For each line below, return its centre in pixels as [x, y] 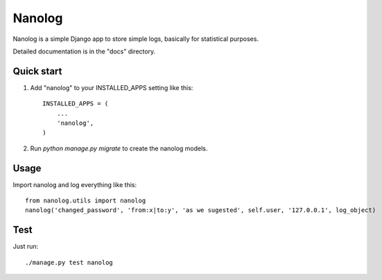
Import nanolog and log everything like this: [75, 184]
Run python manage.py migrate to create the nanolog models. [119, 148]
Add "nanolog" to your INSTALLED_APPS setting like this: [112, 87]
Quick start [37, 71]
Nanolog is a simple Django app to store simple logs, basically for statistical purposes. [136, 39]
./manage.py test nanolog [69, 262]
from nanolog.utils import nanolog [86, 201]
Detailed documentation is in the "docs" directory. [84, 51]
